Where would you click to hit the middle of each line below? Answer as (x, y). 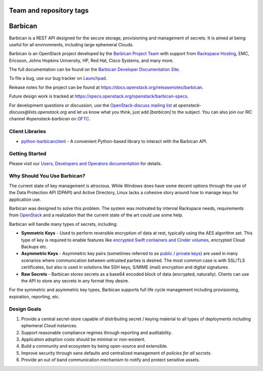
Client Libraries (28, 132)
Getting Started (28, 154)
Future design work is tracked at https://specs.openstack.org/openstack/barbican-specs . (99, 96)
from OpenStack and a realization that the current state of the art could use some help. (96, 215)
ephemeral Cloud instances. (49, 326)
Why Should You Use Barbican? (47, 176)
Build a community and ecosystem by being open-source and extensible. (94, 346)
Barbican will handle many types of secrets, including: (63, 224)
